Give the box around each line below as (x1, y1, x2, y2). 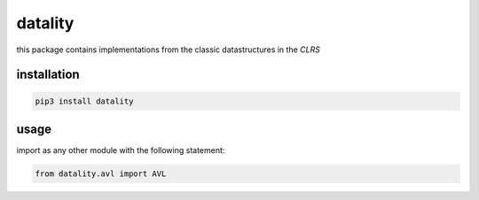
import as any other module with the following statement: (16, 145, 225, 156)
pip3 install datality (35, 96, 134, 106)
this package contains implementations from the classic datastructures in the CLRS (16, 44, 321, 55)
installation (16, 67, 80, 82)
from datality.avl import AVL (35, 169, 167, 179)
